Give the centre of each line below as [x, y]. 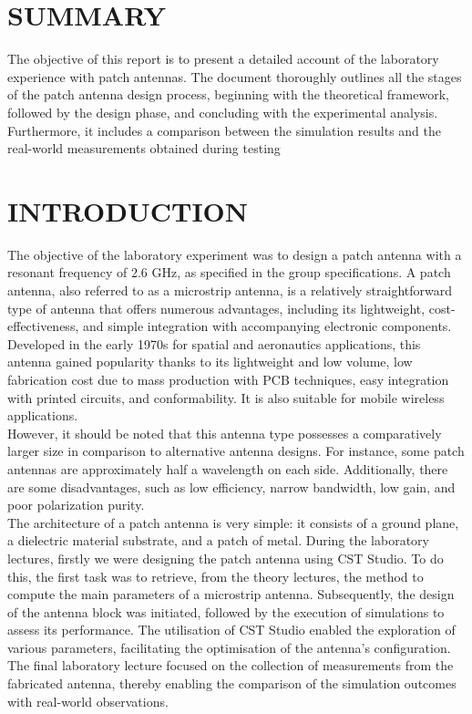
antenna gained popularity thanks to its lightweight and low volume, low [210, 362]
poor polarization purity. [76, 505]
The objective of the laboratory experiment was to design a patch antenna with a [235, 254]
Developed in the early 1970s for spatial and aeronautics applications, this [214, 343]
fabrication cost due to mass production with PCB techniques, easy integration [228, 379]
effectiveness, [43, 326]
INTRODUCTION [128, 210]
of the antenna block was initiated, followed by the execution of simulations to [226, 611]
